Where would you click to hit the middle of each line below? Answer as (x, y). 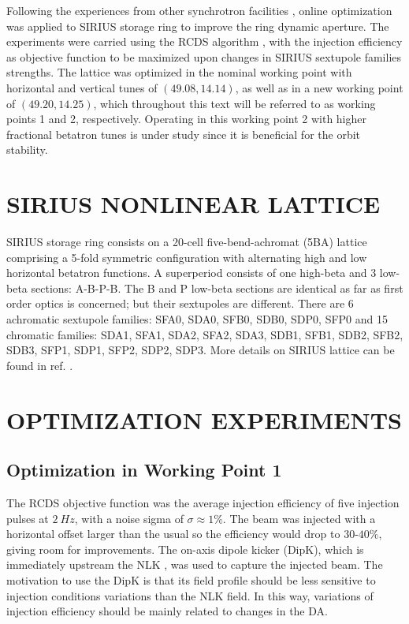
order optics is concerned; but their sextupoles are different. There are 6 (180, 303)
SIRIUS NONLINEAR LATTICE (193, 204)
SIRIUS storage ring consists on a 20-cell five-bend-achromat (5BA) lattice (187, 242)
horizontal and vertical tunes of (82, 87)
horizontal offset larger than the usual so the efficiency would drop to (173, 534)
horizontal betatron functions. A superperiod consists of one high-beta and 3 (191, 273)
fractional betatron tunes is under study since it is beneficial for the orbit (184, 134)
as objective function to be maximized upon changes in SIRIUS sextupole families (204, 56)
